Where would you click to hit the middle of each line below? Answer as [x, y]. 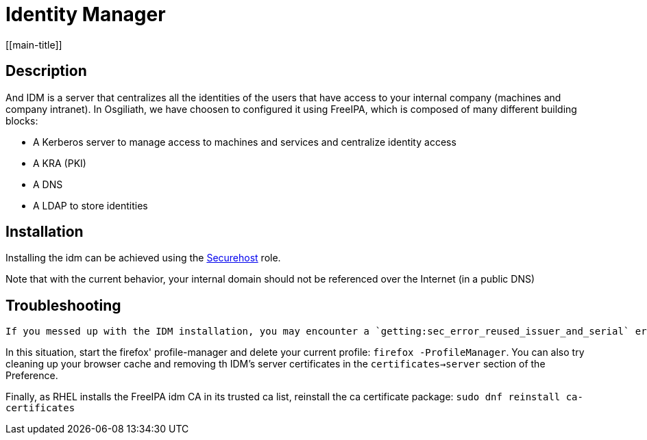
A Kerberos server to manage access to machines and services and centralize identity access [245, 142]
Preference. [32, 376]
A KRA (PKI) [60, 163]
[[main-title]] [34, 44]
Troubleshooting [63, 305]
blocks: [22, 120]
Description [46, 71]
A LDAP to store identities [90, 205]
